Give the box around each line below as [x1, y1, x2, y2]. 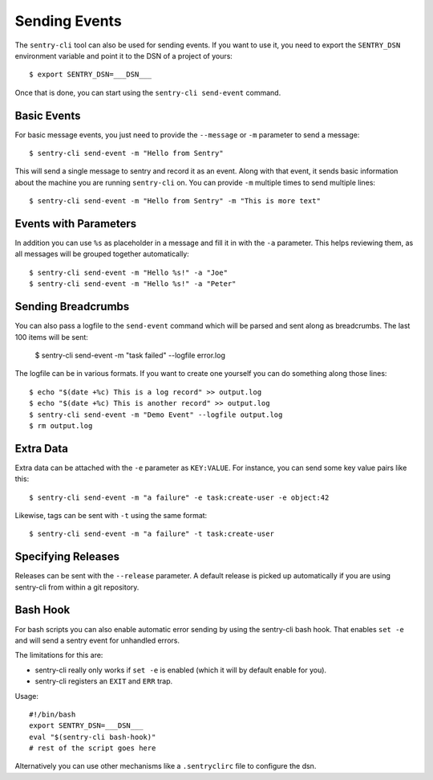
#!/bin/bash [29, 709, 76, 719]
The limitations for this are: [14, 651, 103, 660]
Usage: [14, 691, 39, 700]
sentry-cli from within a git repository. [14, 582, 140, 592]
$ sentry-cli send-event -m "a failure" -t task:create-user [29, 529, 274, 538]
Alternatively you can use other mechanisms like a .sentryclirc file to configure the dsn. [14, 762, 317, 771]
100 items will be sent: [14, 332, 88, 341]
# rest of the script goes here [29, 744, 156, 753]
